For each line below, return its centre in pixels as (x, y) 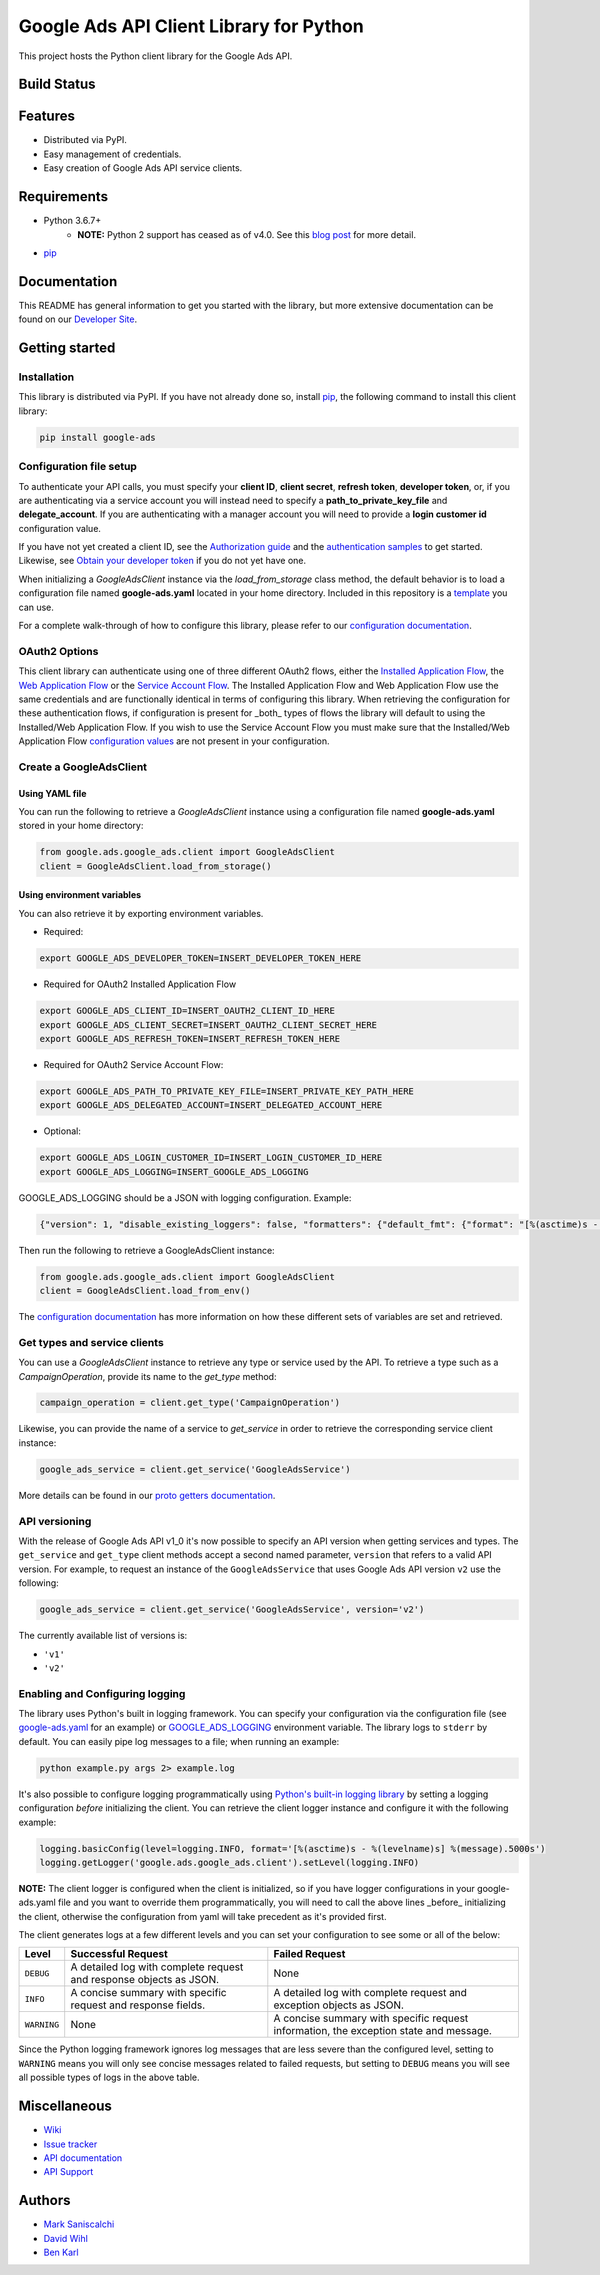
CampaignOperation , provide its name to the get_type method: (147, 1376)
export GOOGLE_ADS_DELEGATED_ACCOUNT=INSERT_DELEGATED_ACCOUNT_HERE (211, 1105)
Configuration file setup (77, 467)
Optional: (62, 1131)
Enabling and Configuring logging (102, 1693)
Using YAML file (52, 793)
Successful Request (119, 1954)
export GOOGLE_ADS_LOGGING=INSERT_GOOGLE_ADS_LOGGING (174, 1171)
